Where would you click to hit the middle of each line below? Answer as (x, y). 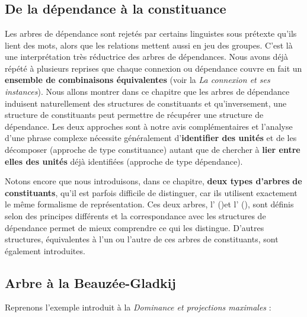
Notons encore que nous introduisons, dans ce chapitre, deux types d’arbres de (153, 181)
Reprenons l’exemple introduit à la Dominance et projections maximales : (138, 307)
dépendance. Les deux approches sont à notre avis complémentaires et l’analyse (149, 126)
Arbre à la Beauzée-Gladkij (90, 282)
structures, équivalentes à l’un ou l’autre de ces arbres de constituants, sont (142, 239)
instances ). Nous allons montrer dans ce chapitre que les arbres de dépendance (147, 91)
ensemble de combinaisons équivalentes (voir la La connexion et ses (137, 80)
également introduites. (45, 250)
